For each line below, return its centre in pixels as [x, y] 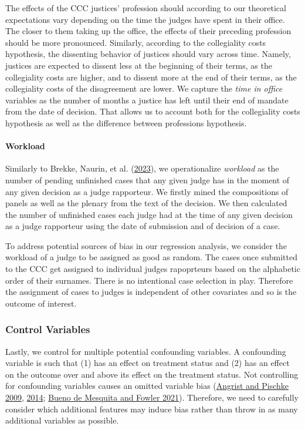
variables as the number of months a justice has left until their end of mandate [147, 100]
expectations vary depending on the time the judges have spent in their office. [145, 19]
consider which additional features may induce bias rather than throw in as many [152, 409]
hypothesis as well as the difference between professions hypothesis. [126, 122]
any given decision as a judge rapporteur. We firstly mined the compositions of [147, 191]
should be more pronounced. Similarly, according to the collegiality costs [136, 42]
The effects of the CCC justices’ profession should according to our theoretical [146, 8]
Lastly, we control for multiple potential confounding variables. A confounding [146, 351]
